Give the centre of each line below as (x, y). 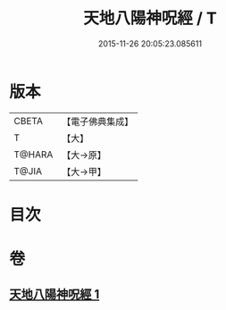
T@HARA (33, 155)
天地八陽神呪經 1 (54, 294)
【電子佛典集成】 (98, 121)
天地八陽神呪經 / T (150, 18)
